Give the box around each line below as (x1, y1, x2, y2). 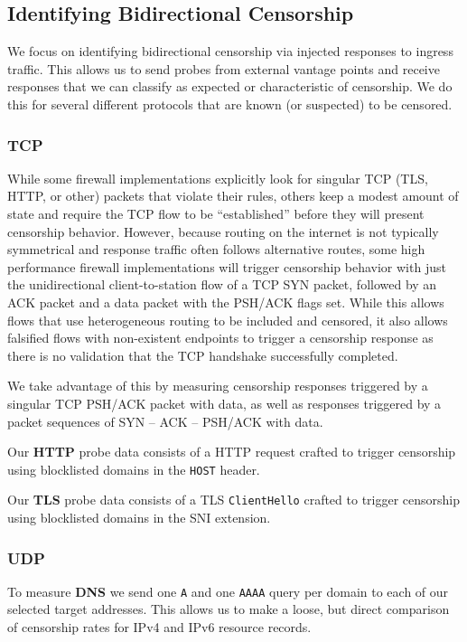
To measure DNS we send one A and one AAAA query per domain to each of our (7, 581, 449, 600)
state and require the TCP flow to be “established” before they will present (7, 203, 425, 222)
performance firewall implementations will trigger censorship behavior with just (7, 257, 446, 276)
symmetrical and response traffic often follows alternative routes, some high (7, 240, 425, 259)
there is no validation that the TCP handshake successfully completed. (7, 345, 398, 364)
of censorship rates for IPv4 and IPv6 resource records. (7, 618, 312, 637)
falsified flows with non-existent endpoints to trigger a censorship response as (7, 328, 434, 347)
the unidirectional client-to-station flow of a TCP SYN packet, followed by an (7, 275, 437, 294)
